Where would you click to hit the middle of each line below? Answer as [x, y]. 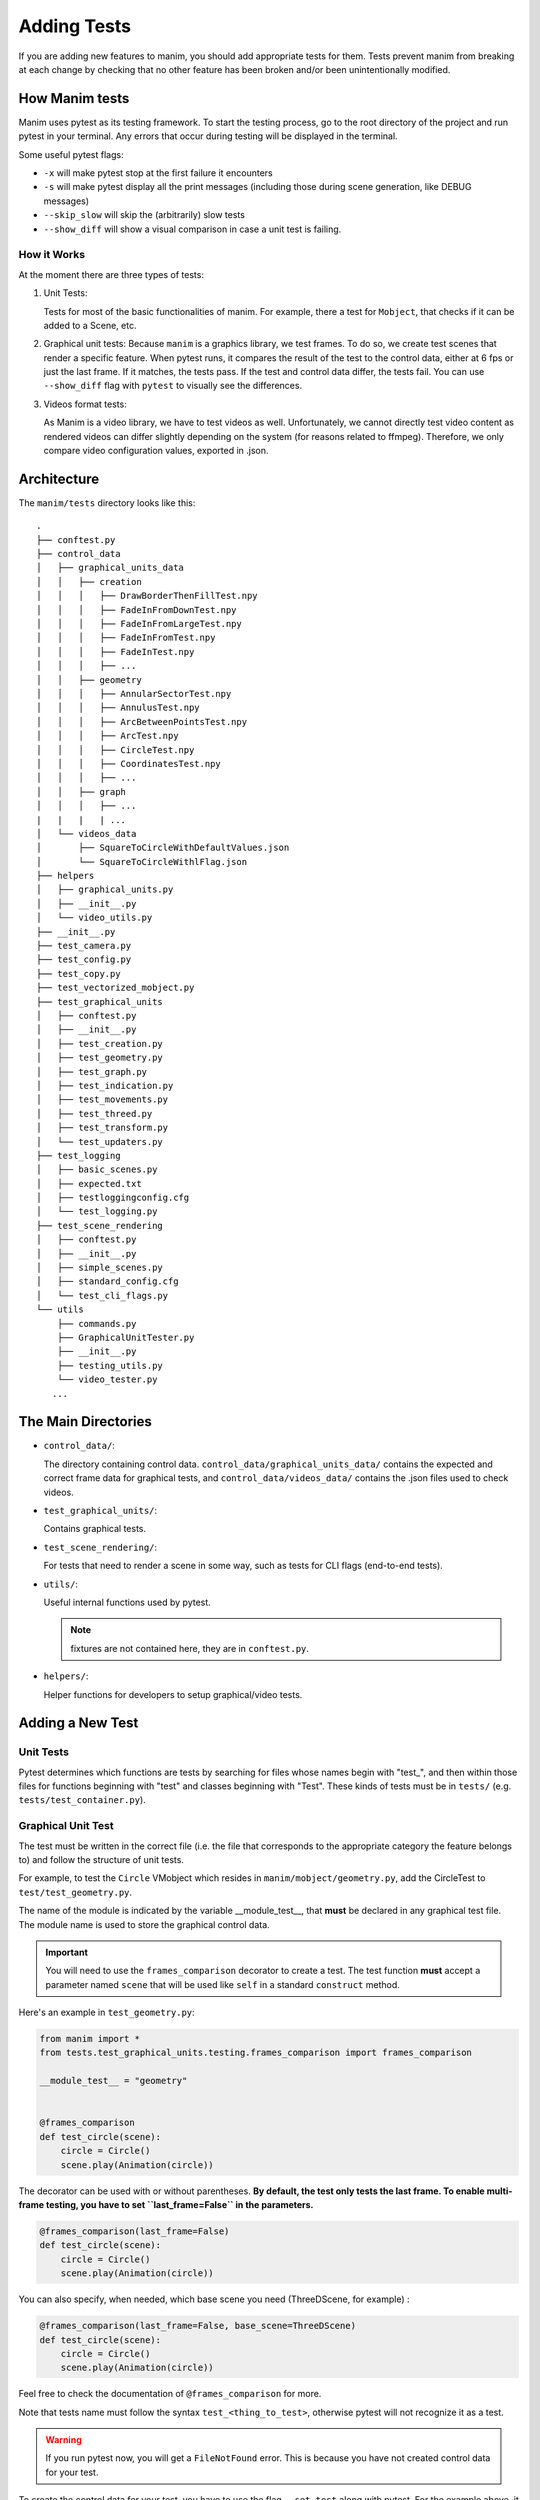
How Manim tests [74, 98]
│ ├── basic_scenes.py [97, 1169]
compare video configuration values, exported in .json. [156, 451]
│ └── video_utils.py [94, 918]
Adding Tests [75, 26]
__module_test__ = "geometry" [113, 2081]
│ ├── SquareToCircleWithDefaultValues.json [163, 848]
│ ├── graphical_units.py [105, 889]
